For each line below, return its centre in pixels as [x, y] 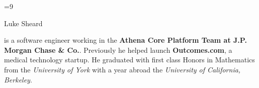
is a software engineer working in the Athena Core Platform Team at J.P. [125, 40]
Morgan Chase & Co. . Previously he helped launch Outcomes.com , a [118, 50]
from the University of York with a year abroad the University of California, [122, 69]
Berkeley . [18, 79]
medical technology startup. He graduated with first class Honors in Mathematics [129, 60]
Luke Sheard [23, 23]
